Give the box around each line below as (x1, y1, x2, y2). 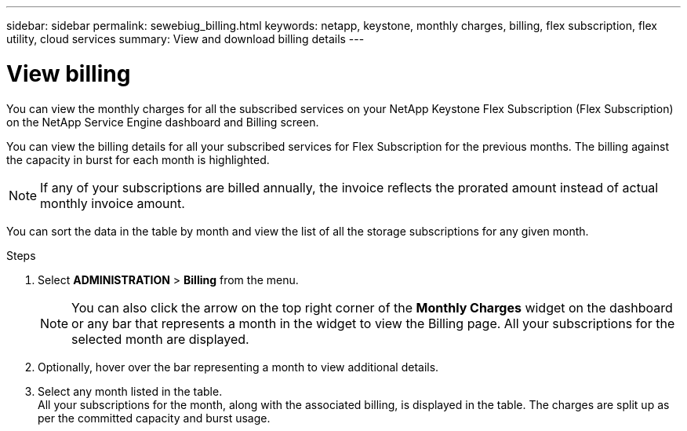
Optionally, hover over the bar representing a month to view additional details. (38, 360, 439, 374)
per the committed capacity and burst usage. (38, 411, 271, 425)
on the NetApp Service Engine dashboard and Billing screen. (6, 115, 319, 129)
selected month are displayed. (71, 331, 249, 347)
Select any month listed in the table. (38, 384, 223, 398)
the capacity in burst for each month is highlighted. (6, 152, 270, 166)
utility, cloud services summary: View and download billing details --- (6, 32, 365, 46)
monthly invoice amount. (40, 195, 185, 211)
